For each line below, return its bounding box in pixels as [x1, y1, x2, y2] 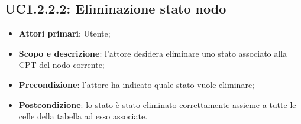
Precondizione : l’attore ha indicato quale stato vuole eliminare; [18, 78, 254, 90]
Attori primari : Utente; [18, 27, 111, 40]
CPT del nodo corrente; [18, 58, 105, 71]
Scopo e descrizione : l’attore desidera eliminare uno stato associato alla [18, 47, 287, 59]
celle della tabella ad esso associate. [18, 110, 148, 122]
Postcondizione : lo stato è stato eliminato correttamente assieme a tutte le [18, 98, 296, 110]
